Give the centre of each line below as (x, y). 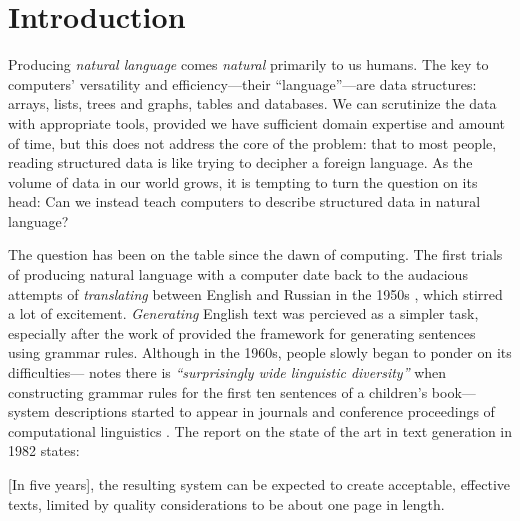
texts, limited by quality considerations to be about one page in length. (226, 503)
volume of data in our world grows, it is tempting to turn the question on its (243, 181)
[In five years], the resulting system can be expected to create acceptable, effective (259, 484)
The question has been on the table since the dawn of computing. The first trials (255, 254)
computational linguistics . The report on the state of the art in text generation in (260, 430)
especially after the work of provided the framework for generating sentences (242, 332)
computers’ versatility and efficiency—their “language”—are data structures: (242, 83)
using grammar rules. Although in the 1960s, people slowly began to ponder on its (260, 352)
